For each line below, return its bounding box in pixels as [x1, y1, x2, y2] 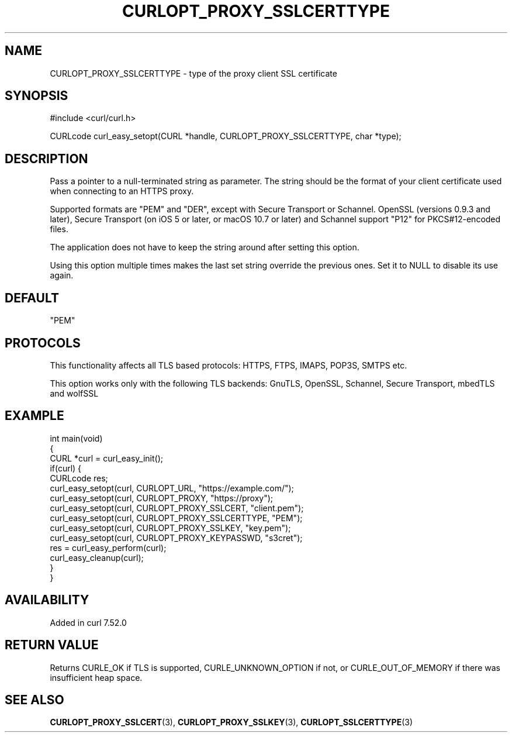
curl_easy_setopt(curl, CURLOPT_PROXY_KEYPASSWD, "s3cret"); [50, 532, 303, 543]
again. [50, 270, 74, 281]
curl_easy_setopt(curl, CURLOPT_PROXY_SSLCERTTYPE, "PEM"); [50, 512, 303, 523]
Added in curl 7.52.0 [50, 617, 127, 628]
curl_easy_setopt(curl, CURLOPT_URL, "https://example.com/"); [50, 483, 294, 493]
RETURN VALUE [5, 638, 99, 653]
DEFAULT [5, 290, 59, 305]
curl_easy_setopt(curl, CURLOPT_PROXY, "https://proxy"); [50, 493, 273, 503]
